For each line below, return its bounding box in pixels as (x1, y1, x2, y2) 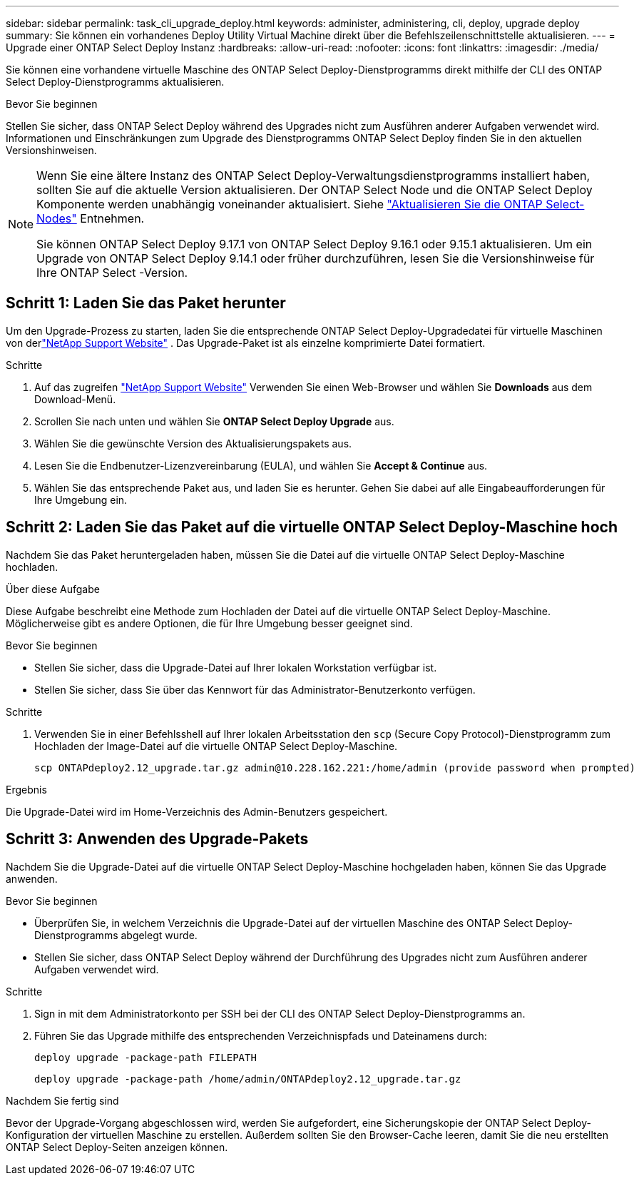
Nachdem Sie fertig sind (6, 1094, 119, 1107)
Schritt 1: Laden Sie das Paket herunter (6, 294, 286, 313)
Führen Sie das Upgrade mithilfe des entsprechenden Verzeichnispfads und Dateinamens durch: (34, 1029, 487, 1042)
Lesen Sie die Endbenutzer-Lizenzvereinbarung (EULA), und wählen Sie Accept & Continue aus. (34, 459, 488, 472)
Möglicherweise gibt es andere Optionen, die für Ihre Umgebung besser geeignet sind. (6, 617, 413, 629)
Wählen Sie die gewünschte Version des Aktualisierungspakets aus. (34, 437, 352, 450)
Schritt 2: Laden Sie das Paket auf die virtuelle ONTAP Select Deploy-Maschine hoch (6, 518, 618, 537)
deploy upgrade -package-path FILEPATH (34, 1051, 257, 1063)
